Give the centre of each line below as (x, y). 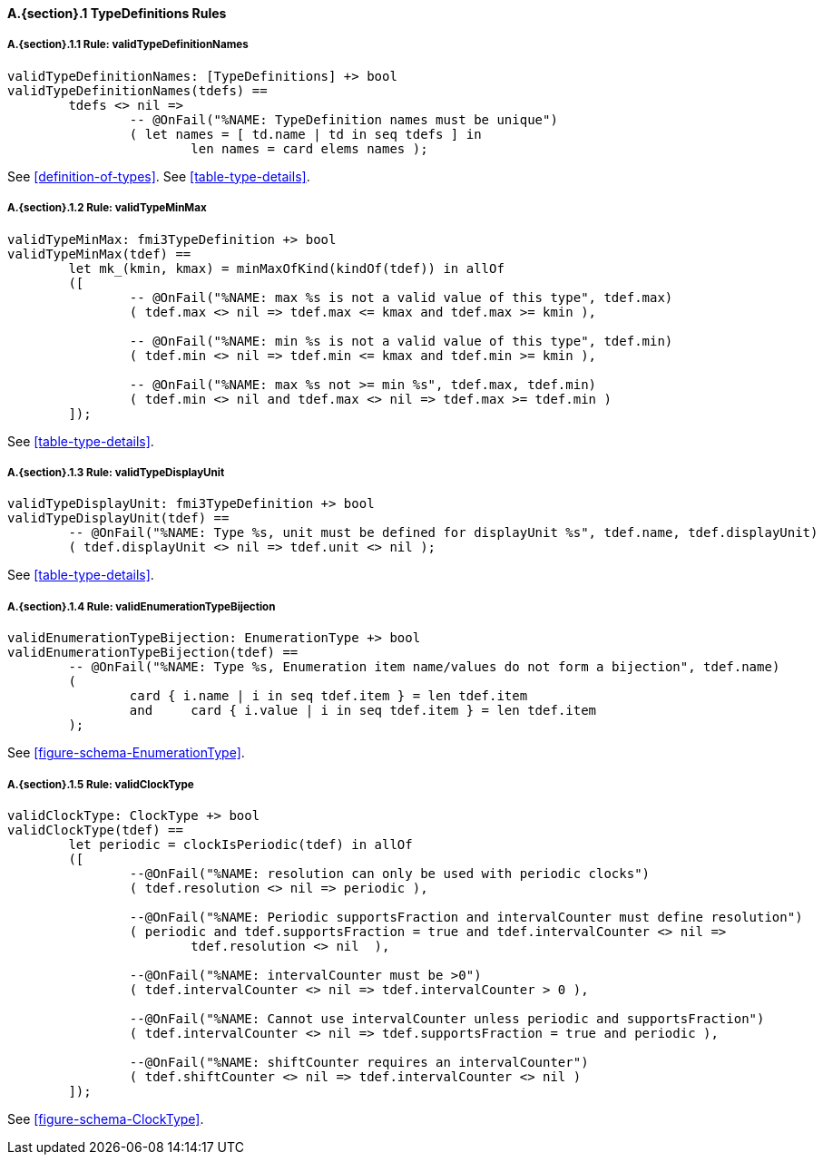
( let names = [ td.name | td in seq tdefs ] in (305, 134)
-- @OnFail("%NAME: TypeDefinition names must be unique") (343, 119)
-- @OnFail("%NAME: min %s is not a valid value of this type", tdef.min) (401, 341)
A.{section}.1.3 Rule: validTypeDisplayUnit (116, 472)
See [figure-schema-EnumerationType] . (126, 753)
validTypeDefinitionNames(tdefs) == (137, 90)
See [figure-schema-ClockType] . (106, 1118)
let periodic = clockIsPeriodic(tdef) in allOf (240, 844)
